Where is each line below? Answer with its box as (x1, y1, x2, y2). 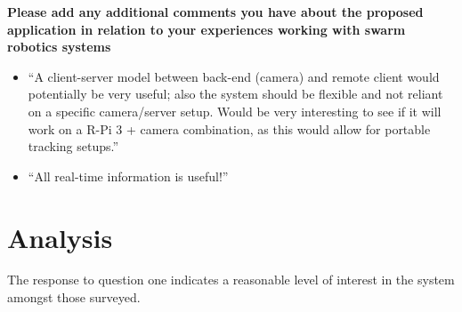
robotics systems (7, 37, 111, 56)
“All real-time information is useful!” (28, 166, 229, 185)
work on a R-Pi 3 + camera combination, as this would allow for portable (28, 119, 431, 138)
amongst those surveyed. (7, 288, 141, 307)
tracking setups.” (28, 137, 119, 156)
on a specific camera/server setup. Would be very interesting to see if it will (28, 101, 442, 120)
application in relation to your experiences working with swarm (7, 20, 406, 38)
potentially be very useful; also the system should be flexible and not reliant (28, 84, 443, 103)
